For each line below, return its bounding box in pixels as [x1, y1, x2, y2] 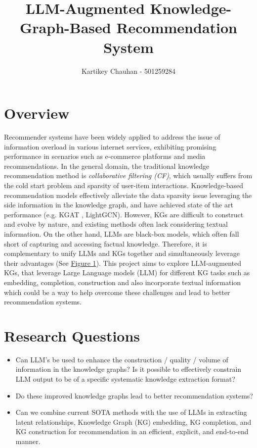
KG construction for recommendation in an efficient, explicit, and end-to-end [15, 426, 249, 437]
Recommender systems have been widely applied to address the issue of [4, 132, 220, 142]
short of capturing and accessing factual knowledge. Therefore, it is [4, 238, 207, 249]
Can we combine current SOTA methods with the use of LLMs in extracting [15, 407, 247, 417]
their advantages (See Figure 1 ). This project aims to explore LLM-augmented [4, 257, 242, 268]
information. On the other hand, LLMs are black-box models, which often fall [4, 228, 239, 239]
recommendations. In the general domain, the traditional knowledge [4, 160, 210, 171]
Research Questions [4, 325, 140, 346]
